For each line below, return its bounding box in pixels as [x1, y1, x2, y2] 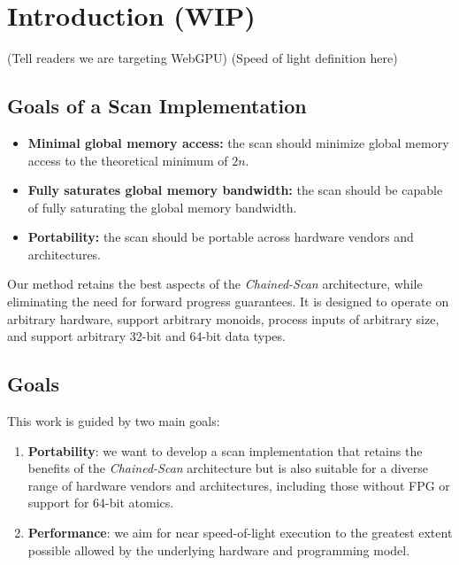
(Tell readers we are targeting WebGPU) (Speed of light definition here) [7, 49, 398, 67]
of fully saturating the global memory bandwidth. [27, 197, 297, 216]
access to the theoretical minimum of [27, 151, 228, 169]
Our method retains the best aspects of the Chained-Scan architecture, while [7, 275, 423, 293]
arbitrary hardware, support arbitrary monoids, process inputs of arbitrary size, [7, 309, 440, 328]
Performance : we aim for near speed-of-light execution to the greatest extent [27, 523, 453, 542]
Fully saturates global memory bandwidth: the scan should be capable [27, 181, 443, 199]
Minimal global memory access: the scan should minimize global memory [27, 133, 449, 151]
